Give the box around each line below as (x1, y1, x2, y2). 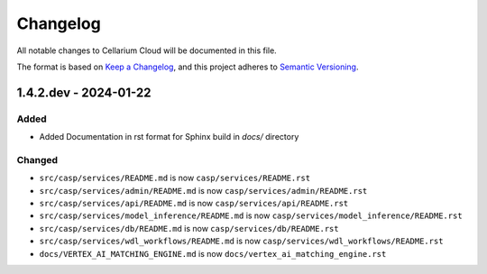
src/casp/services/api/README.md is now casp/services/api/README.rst (39, 198, 349, 209)
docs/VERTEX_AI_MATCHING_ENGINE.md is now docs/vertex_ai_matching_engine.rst (39, 248, 387, 259)
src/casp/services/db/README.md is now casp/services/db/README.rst (39, 223, 339, 233)
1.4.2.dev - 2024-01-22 (16, 85, 152, 100)
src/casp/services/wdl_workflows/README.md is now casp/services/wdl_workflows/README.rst (39, 235, 444, 247)
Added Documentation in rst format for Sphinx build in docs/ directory (39, 132, 299, 142)
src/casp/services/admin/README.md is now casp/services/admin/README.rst (39, 185, 368, 196)
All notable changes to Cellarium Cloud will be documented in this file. (16, 45, 277, 56)
